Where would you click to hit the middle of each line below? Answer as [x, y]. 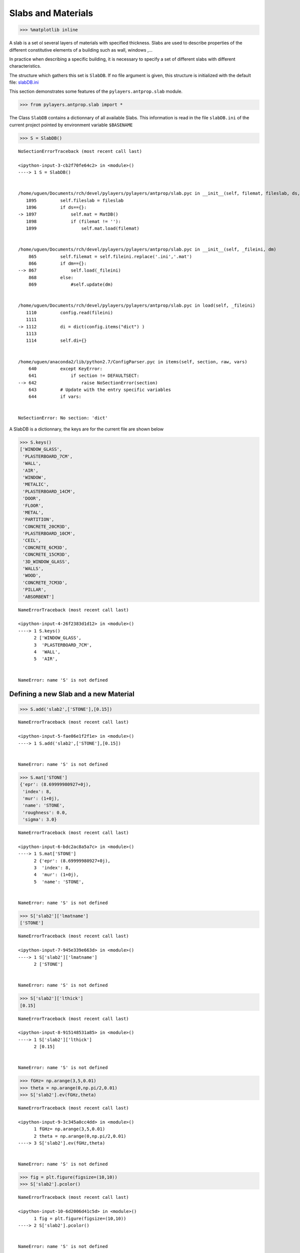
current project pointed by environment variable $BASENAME [71, 125]
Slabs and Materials [51, 13]
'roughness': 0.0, [45, 812]
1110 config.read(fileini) [69, 312]
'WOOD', [32, 576]
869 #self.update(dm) [71, 285]
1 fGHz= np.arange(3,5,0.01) [69, 1129]
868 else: [51, 277]
